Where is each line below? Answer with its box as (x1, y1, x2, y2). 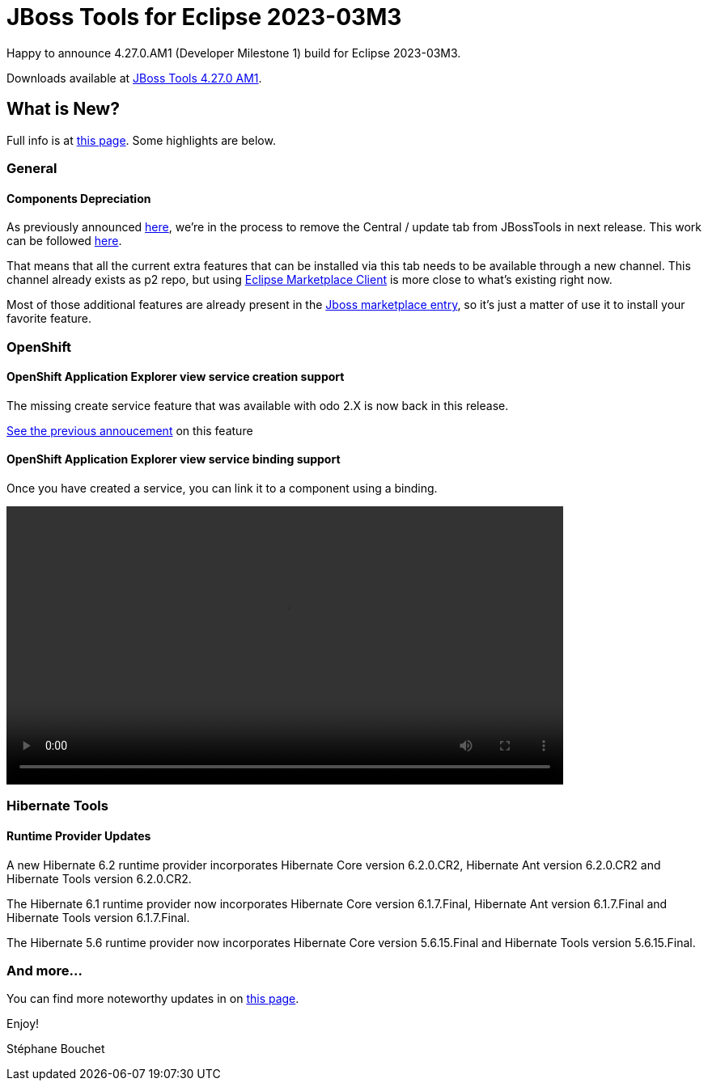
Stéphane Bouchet (6, 1042, 105, 1056)
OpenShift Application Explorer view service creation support (6, 370, 345, 384)
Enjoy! (6, 1017, 40, 1031)
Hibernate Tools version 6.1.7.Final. (6, 910, 190, 924)
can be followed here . (6, 234, 122, 248)
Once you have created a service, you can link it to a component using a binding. (6, 481, 438, 495)
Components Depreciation (6, 191, 151, 205)
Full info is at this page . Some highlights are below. (6, 133, 276, 147)
